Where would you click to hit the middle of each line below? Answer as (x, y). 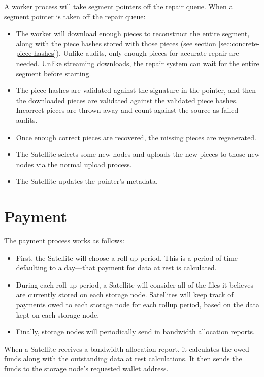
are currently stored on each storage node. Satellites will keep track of (125, 294)
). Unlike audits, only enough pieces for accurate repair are (147, 53)
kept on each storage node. (58, 314)
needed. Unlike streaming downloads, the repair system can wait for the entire (138, 63)
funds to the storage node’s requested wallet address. (86, 368)
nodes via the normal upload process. (74, 164)
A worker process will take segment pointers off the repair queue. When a (119, 6)
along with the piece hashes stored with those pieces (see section (116, 43)
